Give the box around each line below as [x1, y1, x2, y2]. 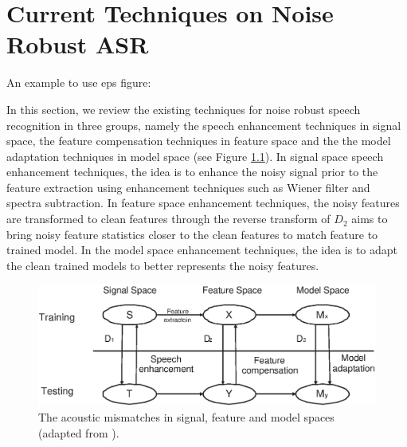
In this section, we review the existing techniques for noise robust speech [6, 100, 361, 117]
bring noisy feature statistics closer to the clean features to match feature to [6, 225, 378, 242]
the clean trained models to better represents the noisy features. [6, 257, 319, 273]
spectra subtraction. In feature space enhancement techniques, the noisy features [6, 194, 400, 211]
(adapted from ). [38, 424, 119, 441]
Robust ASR [6, 28, 149, 61]
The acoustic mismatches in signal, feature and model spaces [38, 408, 335, 425]
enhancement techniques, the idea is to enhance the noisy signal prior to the [6, 163, 378, 180]
